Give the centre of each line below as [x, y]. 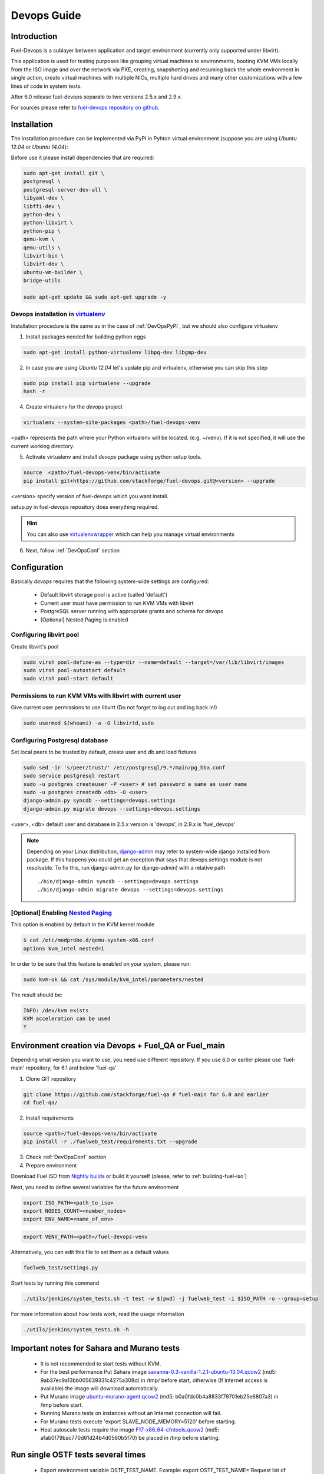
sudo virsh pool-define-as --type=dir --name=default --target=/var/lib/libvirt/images [154, 662]
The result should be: [37, 995]
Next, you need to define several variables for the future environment [95, 1187]
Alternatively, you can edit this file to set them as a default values [90, 1252]
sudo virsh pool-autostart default [75, 670]
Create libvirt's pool [35, 646]
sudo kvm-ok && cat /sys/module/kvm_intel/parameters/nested [113, 979]
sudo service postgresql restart [72, 776]
